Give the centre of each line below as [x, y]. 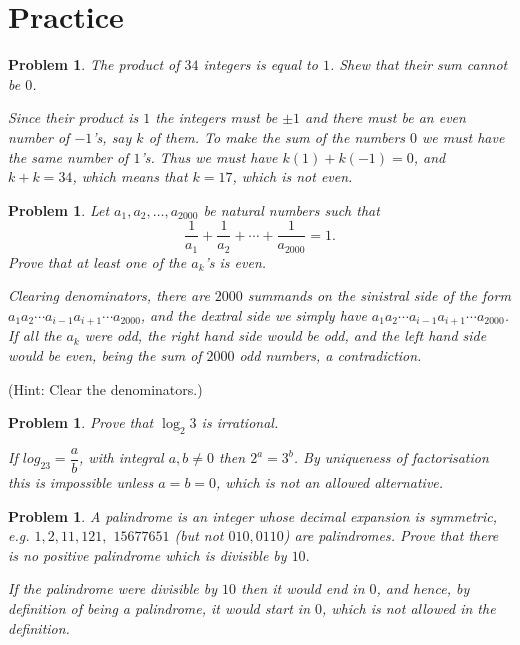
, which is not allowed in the [409, 608]
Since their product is [73, 117]
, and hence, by [423, 588]
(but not [199, 535]
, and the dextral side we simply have [253, 314]
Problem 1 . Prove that [81, 422]
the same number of [68, 156]
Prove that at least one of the [97, 261]
